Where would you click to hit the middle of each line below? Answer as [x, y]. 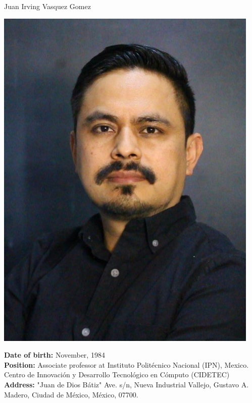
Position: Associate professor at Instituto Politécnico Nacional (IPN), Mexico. [127, 364]
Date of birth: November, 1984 [55, 355]
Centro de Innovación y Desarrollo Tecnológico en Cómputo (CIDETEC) [117, 375]
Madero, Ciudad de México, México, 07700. [71, 394]
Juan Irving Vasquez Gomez [47, 6]
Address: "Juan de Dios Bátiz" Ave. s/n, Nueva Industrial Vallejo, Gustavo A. [127, 384]
